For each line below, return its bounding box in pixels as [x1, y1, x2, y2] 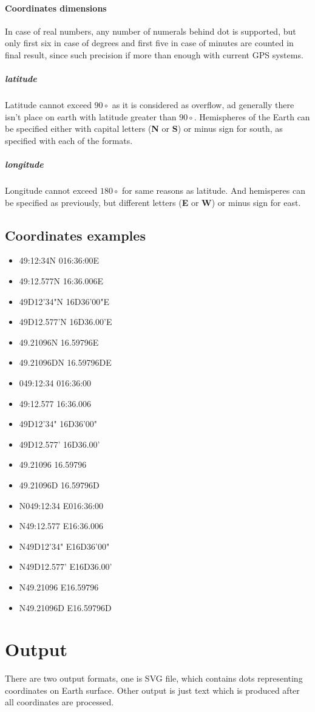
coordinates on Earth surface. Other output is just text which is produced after [5, 683, 300, 696]
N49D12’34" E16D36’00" [19, 539, 110, 552]
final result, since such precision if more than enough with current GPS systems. [5, 48, 303, 61]
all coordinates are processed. [5, 696, 114, 708]
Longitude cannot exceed [5, 184, 98, 197]
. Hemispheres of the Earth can [194, 110, 310, 123]
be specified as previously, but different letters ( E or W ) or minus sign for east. [5, 196, 301, 208]
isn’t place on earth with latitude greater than [5, 110, 177, 123]
